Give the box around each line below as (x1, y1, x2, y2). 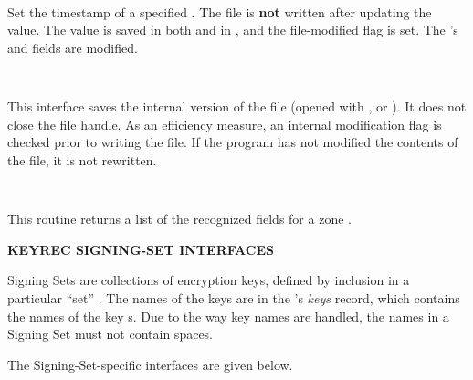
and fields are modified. (7, 37, 138, 57)
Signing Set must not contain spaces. (7, 324, 214, 343)
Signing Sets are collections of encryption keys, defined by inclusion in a (7, 270, 410, 290)
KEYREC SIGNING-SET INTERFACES (7, 239, 274, 259)
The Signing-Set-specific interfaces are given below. (7, 354, 293, 374)
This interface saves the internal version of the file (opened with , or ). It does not (7, 97, 467, 116)
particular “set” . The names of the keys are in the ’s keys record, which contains (7, 288, 460, 307)
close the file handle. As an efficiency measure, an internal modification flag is (7, 114, 442, 133)
